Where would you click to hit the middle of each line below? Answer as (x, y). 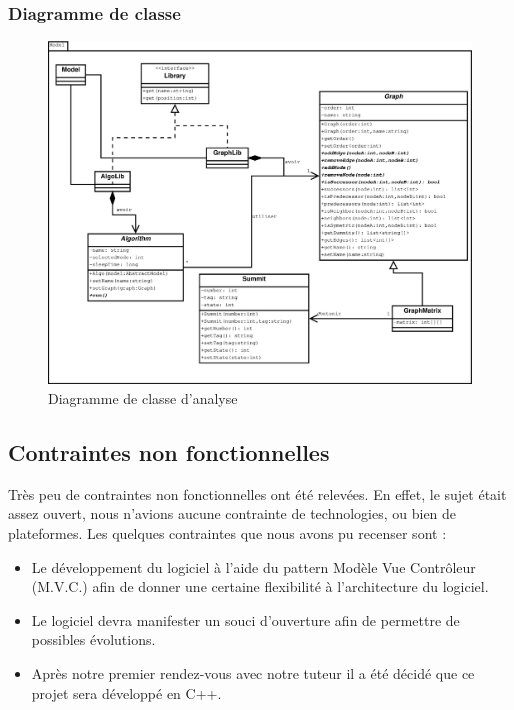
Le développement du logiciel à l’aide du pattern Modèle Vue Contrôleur (253, 566)
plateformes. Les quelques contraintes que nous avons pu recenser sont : (227, 533)
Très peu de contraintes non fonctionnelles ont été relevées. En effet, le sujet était (257, 493)
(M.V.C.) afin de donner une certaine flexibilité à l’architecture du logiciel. (260, 586)
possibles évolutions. (93, 639)
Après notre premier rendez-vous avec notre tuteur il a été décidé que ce (253, 673)
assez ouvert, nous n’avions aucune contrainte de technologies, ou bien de (232, 513)
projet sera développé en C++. (126, 692)
